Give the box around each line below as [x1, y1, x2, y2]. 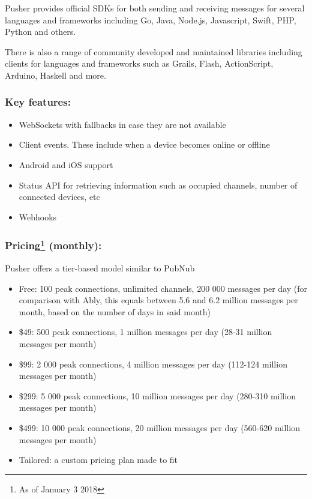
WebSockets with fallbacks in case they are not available [19, 118, 226, 130]
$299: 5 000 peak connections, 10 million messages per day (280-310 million [19, 389, 296, 402]
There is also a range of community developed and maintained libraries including [5, 45, 302, 58]
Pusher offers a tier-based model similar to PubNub [5, 262, 195, 274]
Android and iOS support [19, 158, 113, 171]
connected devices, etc [19, 190, 100, 203]
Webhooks [19, 210, 57, 223]
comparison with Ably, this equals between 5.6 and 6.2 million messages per [19, 294, 298, 306]
